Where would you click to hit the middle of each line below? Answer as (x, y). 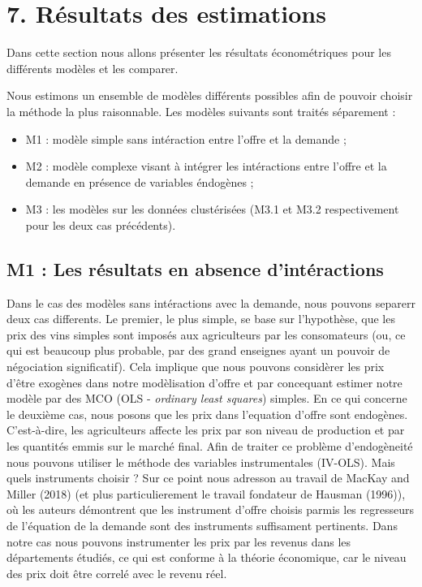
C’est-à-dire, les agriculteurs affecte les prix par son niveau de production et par (206, 430)
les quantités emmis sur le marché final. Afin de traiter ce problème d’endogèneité (210, 446)
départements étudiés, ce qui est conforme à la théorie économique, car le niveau (207, 557)
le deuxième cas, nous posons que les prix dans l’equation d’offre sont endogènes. (207, 414)
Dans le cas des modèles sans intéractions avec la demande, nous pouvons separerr (211, 302)
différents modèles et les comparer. (93, 68)
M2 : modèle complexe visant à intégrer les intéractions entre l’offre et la (206, 166)
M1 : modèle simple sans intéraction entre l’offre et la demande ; (186, 138)
